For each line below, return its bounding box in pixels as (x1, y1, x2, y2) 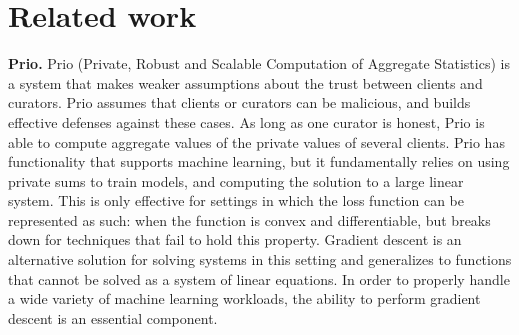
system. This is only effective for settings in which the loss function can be (8, 190, 464, 211)
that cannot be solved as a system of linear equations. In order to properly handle (8, 268, 510, 289)
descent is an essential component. (8, 307, 218, 328)
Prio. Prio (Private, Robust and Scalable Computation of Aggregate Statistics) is (8, 53, 510, 74)
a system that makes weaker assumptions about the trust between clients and (8, 72, 483, 93)
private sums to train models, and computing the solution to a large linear (8, 170, 464, 191)
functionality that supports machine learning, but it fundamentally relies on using (8, 151, 510, 172)
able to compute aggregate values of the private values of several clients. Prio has (8, 131, 505, 152)
